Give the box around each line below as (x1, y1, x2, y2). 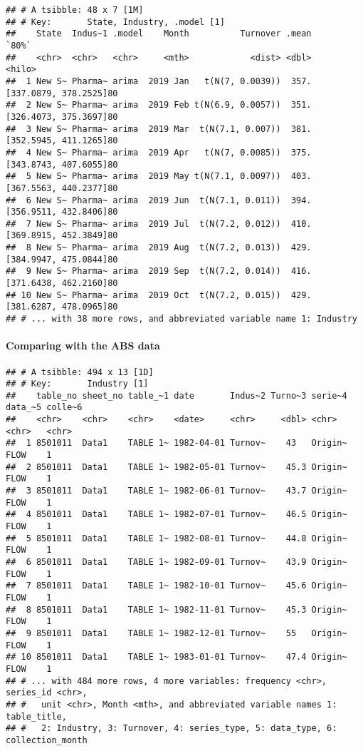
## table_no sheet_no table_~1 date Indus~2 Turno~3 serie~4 (6, 390, 347, 401)
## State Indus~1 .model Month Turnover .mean (6, 29, 312, 39)
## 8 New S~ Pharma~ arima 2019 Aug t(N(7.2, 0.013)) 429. (6, 242, 312, 253)
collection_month (6, 735, 88, 745)
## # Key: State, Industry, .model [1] (6, 16, 225, 27)
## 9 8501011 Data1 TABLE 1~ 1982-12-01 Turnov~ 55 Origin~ (6, 628, 347, 638)
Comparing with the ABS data (6, 338, 160, 353)
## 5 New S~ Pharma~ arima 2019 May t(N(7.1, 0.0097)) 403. (6, 171, 312, 182)
